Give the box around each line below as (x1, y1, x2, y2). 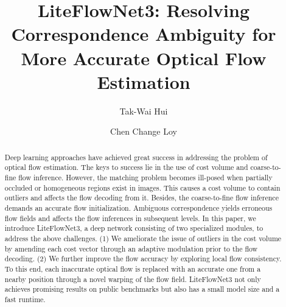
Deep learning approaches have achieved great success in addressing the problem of (4, 152, 268, 162)
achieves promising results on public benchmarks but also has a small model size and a (4, 284, 280, 294)
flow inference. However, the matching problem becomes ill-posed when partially (18, 172, 273, 182)
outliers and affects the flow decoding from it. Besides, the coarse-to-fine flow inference (4, 192, 279, 203)
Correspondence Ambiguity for (11, 21, 276, 46)
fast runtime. (4, 294, 46, 304)
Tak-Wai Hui (119, 104, 168, 117)
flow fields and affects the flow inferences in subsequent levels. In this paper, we (4, 213, 256, 223)
